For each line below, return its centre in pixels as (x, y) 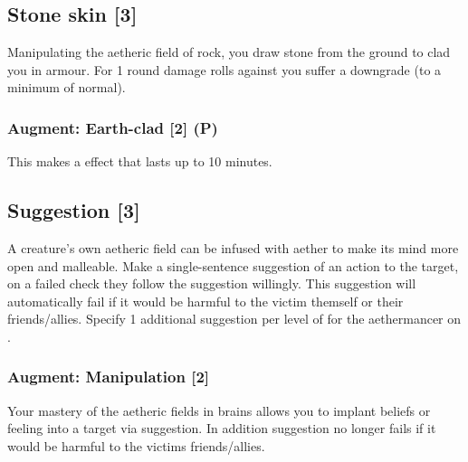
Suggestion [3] (74, 210)
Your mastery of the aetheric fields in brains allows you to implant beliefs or (219, 410)
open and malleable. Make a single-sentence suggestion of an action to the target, (233, 265)
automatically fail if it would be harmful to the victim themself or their (205, 301)
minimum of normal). (67, 87)
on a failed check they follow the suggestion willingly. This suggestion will (212, 283)
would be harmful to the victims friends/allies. (136, 445)
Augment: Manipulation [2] (109, 377)
